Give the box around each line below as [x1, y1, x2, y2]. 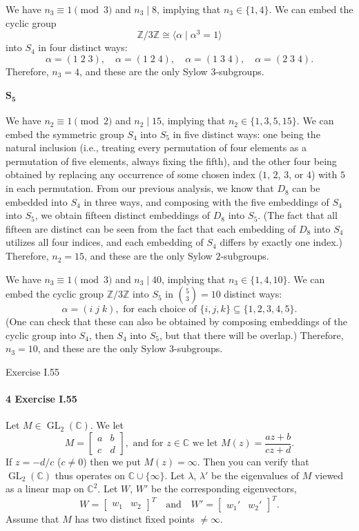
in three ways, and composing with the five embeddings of [84, 194, 329, 209]
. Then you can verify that [197, 454, 309, 468]
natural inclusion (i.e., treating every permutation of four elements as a [6, 140, 307, 155]
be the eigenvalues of [211, 467, 299, 482]
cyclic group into [6, 327, 76, 342]
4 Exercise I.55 [6, 392, 77, 406]
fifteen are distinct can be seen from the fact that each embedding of [6, 221, 296, 235]
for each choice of [123, 305, 197, 315]
